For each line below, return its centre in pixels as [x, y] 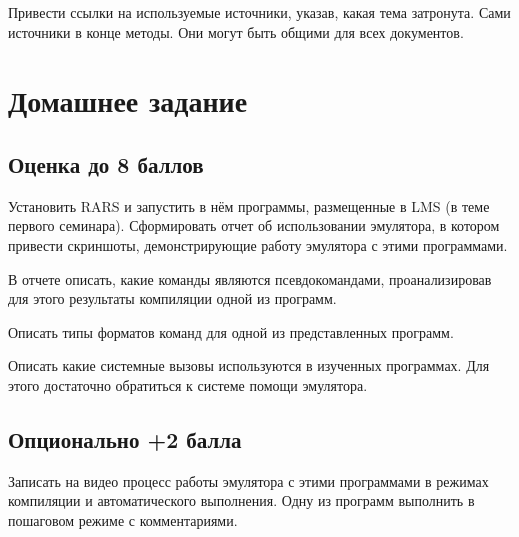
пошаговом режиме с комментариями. [123, 519]
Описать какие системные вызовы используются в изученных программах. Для [249, 365]
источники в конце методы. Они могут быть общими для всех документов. [236, 31]
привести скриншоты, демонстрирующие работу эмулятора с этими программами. [258, 244]
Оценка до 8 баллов [106, 163]
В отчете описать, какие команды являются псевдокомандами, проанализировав [250, 278]
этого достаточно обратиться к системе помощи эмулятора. [188, 384]
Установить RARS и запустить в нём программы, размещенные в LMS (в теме [249, 205]
